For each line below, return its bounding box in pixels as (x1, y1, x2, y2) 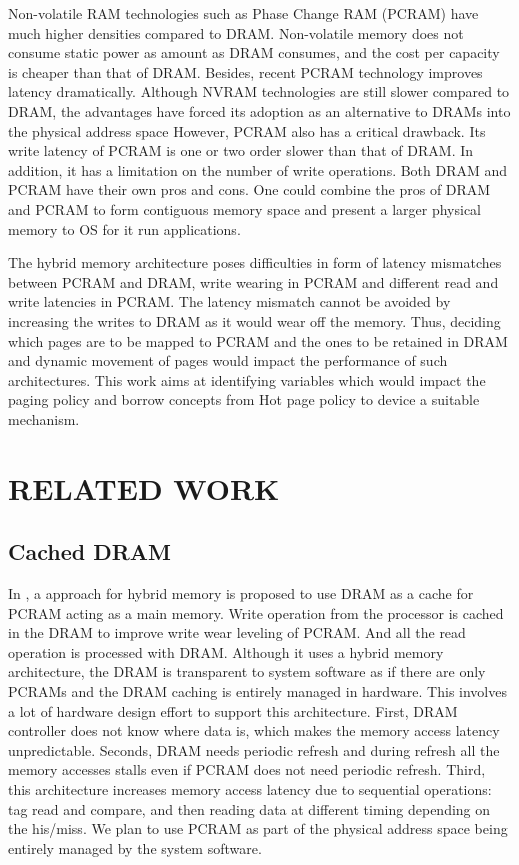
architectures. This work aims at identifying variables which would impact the (8, 369, 486, 390)
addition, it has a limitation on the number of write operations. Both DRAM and (8, 159, 508, 180)
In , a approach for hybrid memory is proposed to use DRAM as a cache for (8, 583, 474, 604)
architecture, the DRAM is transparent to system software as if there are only (8, 661, 486, 682)
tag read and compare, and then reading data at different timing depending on (8, 798, 491, 819)
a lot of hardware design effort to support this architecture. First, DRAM (8, 700, 458, 721)
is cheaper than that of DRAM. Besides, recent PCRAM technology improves (8, 61, 483, 82)
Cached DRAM (8, 536, 172, 567)
